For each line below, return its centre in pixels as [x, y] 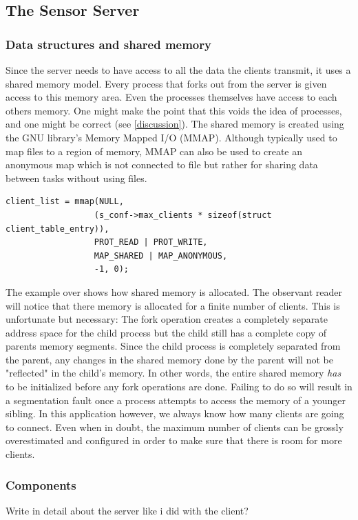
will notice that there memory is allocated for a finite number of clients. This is [173, 305]
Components [41, 484]
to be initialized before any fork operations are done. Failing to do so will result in [179, 387]
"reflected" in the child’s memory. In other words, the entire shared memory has [173, 373]
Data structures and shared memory [108, 44]
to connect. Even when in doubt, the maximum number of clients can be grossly [175, 427]
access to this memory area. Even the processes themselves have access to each [171, 97]
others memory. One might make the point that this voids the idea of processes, [174, 110]
